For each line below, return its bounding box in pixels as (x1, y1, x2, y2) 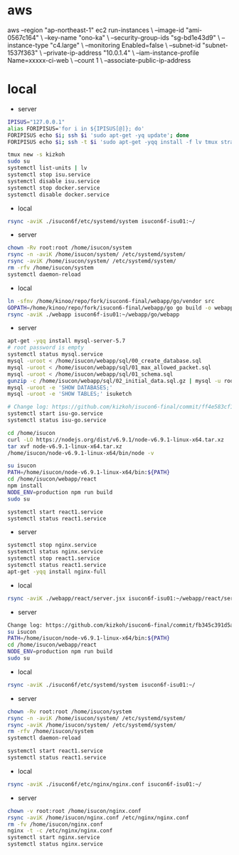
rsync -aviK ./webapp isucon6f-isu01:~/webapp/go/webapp (7, 311, 180, 318)
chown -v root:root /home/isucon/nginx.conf (7, 807, 142, 814)
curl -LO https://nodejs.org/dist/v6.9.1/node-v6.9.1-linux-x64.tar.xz (7, 436, 224, 444)
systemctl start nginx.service (7, 834, 100, 841)
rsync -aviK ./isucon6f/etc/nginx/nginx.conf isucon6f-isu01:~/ (7, 780, 202, 788)
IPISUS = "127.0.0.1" (7, 118, 65, 126)
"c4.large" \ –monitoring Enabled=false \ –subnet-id (49, 41, 201, 49)
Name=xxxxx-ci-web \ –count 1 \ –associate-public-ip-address (7, 56, 191, 64)
